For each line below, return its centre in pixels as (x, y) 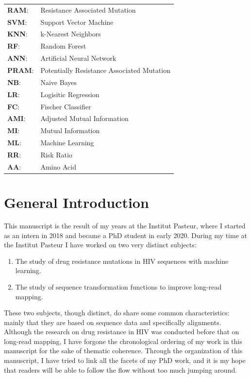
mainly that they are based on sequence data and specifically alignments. (113, 322)
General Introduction (76, 202)
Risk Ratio (56, 154)
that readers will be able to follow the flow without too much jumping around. (121, 369)
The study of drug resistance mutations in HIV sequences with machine (122, 261)
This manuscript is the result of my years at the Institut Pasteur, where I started (125, 225)
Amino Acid (58, 166)
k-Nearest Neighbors (71, 34)
